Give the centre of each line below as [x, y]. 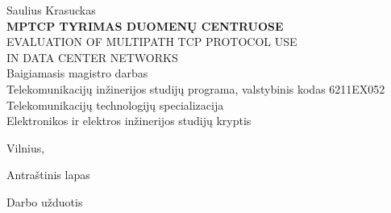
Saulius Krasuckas [51, 10]
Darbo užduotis [45, 201]
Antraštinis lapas [48, 175]
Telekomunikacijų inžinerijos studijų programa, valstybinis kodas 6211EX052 [196, 88]
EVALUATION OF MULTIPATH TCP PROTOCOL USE [152, 42]
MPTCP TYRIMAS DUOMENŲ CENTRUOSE [145, 25]
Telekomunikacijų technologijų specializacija [115, 104]
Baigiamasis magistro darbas [77, 73]
